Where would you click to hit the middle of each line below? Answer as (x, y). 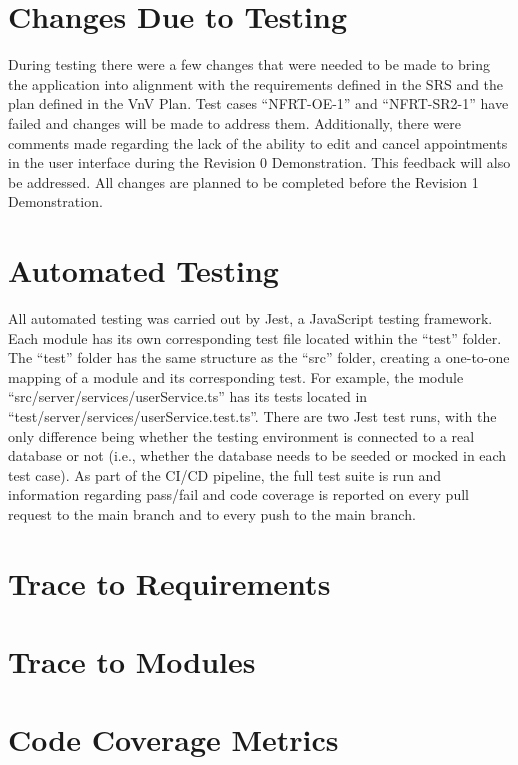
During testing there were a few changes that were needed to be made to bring (249, 64)
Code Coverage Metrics (173, 739)
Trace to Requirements (169, 582)
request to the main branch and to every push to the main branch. (212, 513)
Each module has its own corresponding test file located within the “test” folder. (255, 337)
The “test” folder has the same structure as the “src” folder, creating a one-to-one (259, 357)
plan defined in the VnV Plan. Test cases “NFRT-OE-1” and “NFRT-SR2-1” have (258, 103)
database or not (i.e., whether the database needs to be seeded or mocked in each (257, 455)
